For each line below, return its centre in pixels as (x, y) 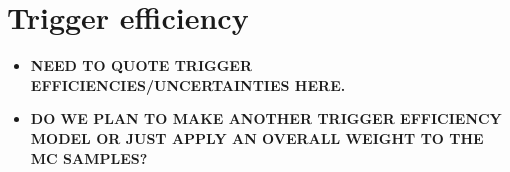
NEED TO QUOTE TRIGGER (141, 65)
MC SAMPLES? (89, 157)
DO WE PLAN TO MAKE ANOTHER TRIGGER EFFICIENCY (266, 118)
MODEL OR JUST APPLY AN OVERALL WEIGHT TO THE (257, 137)
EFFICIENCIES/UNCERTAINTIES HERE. (188, 84)
